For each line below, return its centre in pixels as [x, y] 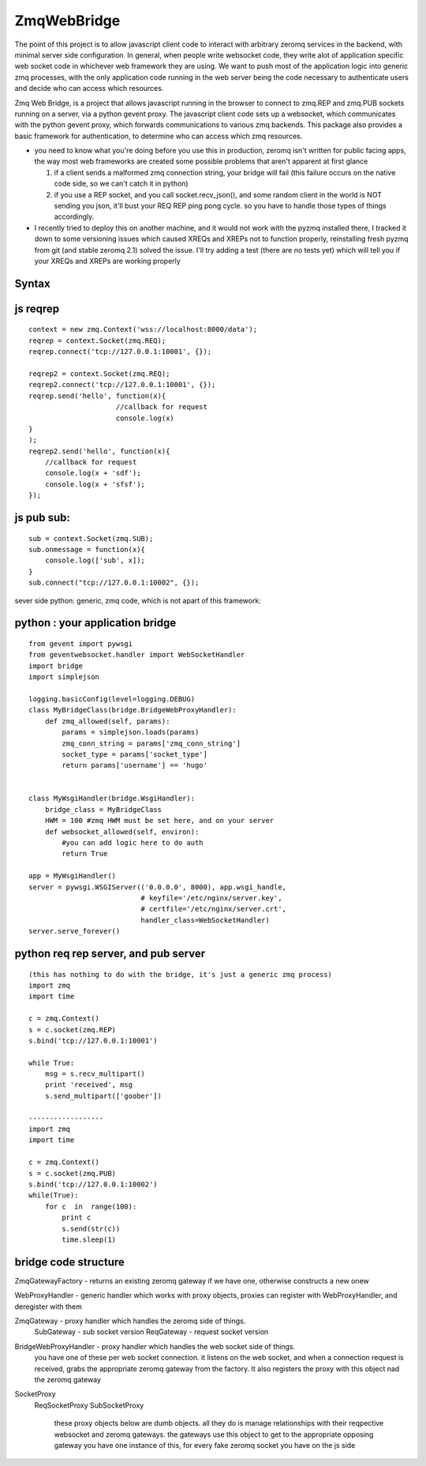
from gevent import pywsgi [81, 644]
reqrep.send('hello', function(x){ [97, 396]
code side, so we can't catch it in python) [121, 184]
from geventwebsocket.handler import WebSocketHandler [137, 655]
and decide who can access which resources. [89, 88]
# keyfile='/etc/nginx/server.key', [212, 898]
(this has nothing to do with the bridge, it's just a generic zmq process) [181, 974]
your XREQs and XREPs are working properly [107, 261]
